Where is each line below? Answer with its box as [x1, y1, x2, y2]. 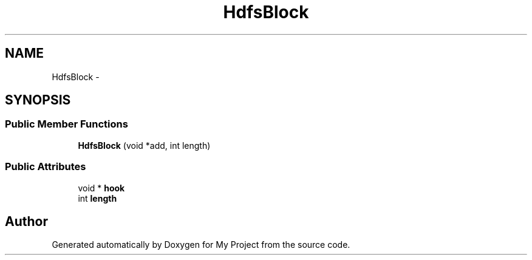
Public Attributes [5, 160, 86, 173]
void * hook [78, 182, 125, 193]
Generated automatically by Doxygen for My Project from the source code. [52, 239, 350, 250]
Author [5, 213, 48, 229]
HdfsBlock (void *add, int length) [78, 140, 211, 151]
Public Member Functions [5, 118, 128, 131]
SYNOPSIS [5, 92, 71, 108]
